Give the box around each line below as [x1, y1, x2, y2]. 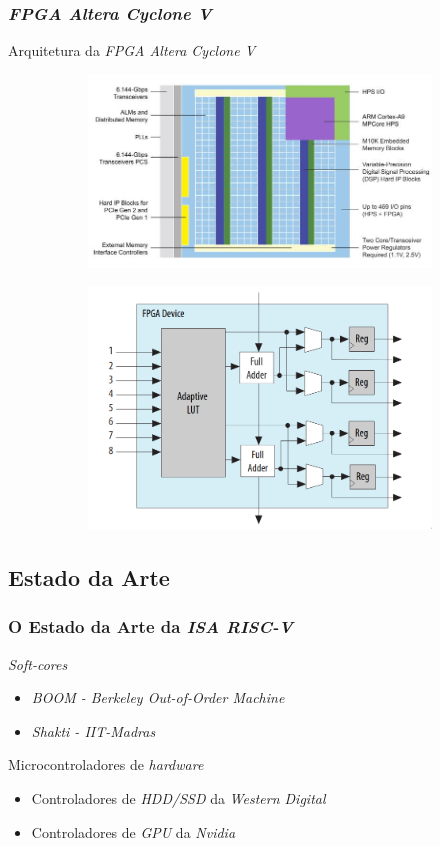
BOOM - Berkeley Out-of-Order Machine [31, 687, 285, 708]
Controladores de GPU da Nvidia [31, 821, 236, 842]
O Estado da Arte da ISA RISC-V [8, 614, 293, 639]
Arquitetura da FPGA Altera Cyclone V [8, 40, 256, 61]
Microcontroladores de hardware [8, 754, 204, 775]
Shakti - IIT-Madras [31, 720, 156, 741]
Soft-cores [8, 653, 68, 674]
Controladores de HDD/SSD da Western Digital [31, 788, 326, 809]
